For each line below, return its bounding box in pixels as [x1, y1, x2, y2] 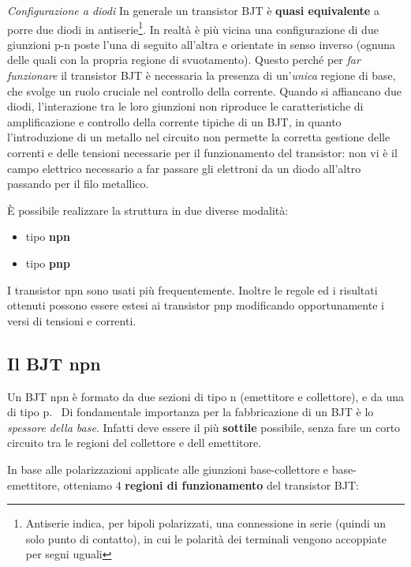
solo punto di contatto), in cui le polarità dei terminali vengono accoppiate [25, 530, 387, 546]
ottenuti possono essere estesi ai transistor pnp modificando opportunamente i [7, 297, 384, 314]
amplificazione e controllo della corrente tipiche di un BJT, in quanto [7, 113, 342, 130]
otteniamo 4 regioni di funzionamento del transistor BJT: [63, 476, 359, 493]
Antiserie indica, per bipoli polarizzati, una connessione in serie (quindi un [25, 515, 387, 531]
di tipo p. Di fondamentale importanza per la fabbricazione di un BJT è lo [7, 404, 374, 420]
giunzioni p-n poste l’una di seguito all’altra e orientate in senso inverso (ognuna [7, 36, 396, 52]
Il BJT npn [7, 351, 101, 375]
